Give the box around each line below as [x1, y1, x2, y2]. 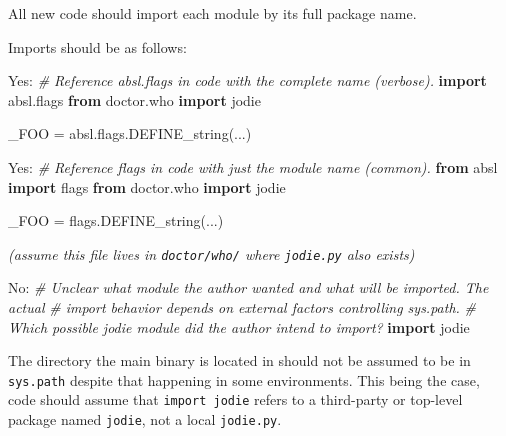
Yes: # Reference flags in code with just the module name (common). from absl [8, 156, 498, 177]
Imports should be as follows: [8, 36, 187, 57]
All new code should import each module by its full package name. [8, 3, 417, 23]
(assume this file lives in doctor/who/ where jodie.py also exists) [8, 243, 415, 264]
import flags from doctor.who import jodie [8, 176, 286, 197]
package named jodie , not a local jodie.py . [8, 409, 282, 430]
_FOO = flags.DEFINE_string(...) [8, 210, 224, 231]
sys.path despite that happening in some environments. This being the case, [8, 369, 480, 390]
